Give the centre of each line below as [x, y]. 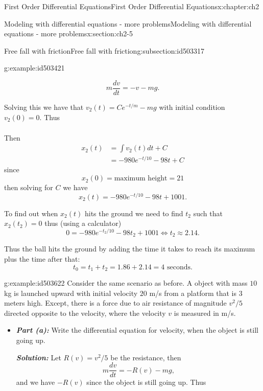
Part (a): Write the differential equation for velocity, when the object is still [137, 330]
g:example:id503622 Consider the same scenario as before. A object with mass [126, 283]
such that [208, 213]
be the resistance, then [146, 357]
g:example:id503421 [34, 68]
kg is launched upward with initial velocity [71, 293]
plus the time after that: [42, 259]
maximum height [141, 179]
